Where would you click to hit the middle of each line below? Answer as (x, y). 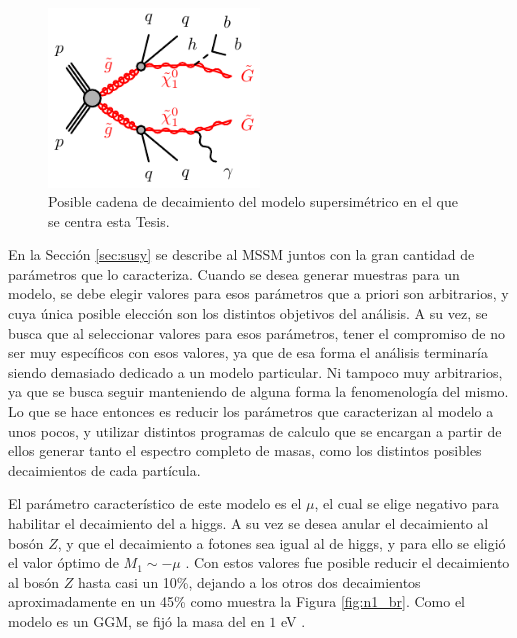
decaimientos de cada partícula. (104, 469)
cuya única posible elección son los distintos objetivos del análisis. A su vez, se (248, 313)
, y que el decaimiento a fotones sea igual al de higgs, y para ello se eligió (281, 542)
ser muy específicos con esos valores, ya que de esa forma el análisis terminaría (248, 352)
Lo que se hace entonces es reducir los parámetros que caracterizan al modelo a (251, 411)
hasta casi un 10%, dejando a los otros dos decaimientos (249, 581)
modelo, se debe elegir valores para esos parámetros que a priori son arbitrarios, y (258, 293)
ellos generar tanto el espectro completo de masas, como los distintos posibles (245, 450)
